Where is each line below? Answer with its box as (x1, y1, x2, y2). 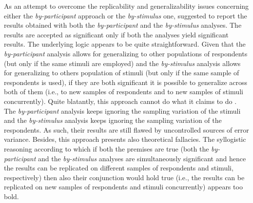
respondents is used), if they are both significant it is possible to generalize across (4, 77, 248, 87)
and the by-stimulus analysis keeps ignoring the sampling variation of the (4, 115, 222, 125)
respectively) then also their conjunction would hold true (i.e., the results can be (4, 172, 245, 182)
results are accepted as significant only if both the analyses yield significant (4, 29, 229, 39)
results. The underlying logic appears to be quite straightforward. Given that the (4, 39, 246, 49)
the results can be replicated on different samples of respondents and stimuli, (4, 163, 234, 173)
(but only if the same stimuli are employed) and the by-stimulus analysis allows (4, 58, 241, 68)
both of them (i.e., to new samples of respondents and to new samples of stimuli (4, 86, 243, 97)
